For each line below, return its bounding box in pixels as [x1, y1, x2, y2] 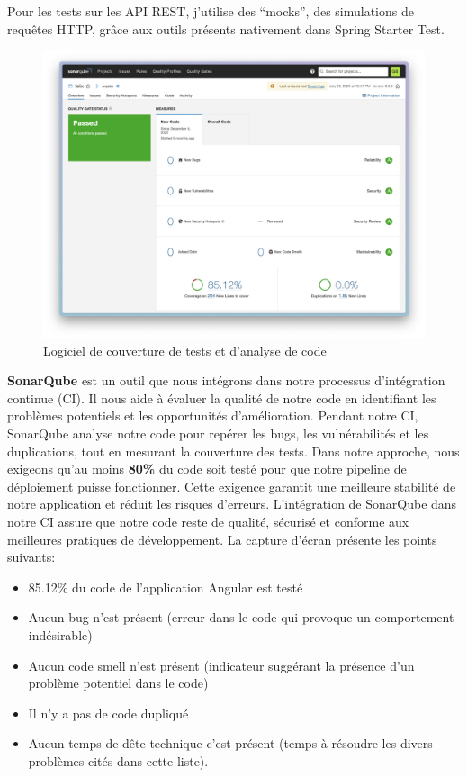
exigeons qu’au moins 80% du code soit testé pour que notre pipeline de [7, 459, 407, 478]
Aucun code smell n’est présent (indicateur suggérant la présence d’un [28, 655, 415, 674]
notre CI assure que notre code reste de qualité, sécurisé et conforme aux [7, 511, 409, 530]
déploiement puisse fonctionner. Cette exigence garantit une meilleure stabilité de [7, 476, 456, 495]
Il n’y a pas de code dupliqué [28, 703, 189, 722]
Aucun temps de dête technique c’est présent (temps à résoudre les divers [28, 734, 433, 753]
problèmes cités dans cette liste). [28, 751, 209, 770]
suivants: [7, 547, 56, 566]
